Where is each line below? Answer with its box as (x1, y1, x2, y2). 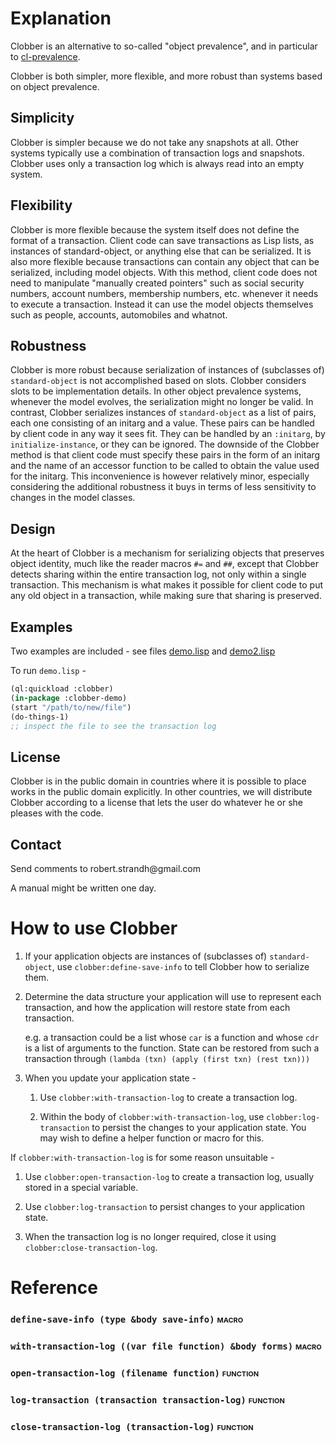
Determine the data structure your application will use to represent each (24, 990, 322, 1002)
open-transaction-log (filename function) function (10, 1365, 260, 1379)
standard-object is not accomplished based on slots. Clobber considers (10, 375, 307, 387)
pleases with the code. (10, 807, 104, 819)
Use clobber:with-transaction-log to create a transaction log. (39, 1091, 298, 1103)
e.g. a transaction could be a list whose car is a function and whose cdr (24, 1031, 320, 1043)
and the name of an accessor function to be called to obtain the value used (10, 460, 320, 472)
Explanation (10, 7, 112, 30)
